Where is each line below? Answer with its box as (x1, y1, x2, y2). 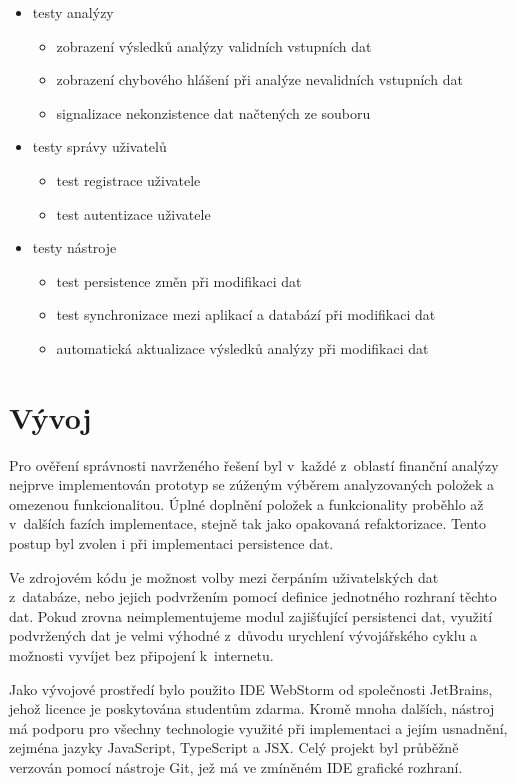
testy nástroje (32, 237, 117, 258)
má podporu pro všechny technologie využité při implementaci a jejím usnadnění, (9, 717, 508, 738)
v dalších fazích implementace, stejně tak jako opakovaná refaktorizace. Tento (9, 513, 486, 534)
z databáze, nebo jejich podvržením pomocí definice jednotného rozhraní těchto (9, 586, 497, 607)
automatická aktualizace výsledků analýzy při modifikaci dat (56, 337, 429, 358)
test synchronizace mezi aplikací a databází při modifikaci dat (56, 304, 436, 325)
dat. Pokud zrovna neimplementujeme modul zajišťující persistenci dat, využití (9, 605, 493, 626)
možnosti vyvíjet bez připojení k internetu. (9, 645, 274, 665)
